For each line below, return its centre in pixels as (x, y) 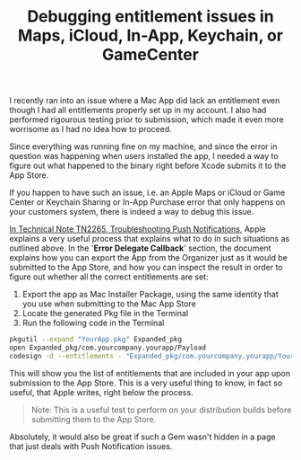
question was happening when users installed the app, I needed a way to (144, 156)
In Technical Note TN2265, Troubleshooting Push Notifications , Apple (138, 229)
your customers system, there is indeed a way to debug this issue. (132, 212)
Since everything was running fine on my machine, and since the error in (143, 146)
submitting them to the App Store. (94, 419)
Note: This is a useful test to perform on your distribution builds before (161, 410)
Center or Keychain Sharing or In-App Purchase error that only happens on (147, 202)
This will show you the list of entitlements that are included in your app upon (150, 373)
